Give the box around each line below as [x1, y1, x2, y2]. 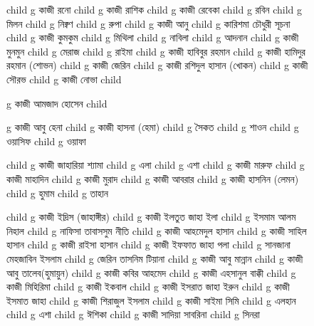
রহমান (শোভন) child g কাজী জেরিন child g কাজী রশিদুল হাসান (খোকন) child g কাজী [6, 58, 308, 73]
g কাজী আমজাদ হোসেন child [6, 95, 108, 110]
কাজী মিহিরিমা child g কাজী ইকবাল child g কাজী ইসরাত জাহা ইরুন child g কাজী [6, 279, 290, 294]
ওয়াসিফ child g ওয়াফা [6, 133, 86, 148]
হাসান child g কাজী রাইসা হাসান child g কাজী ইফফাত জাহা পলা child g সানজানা [6, 237, 291, 252]
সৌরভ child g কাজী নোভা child [6, 71, 122, 86]
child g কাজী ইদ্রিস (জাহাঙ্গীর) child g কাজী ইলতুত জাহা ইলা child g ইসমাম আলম [6, 209, 296, 224]
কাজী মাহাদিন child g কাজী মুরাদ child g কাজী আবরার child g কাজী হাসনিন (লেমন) [6, 171, 299, 186]
